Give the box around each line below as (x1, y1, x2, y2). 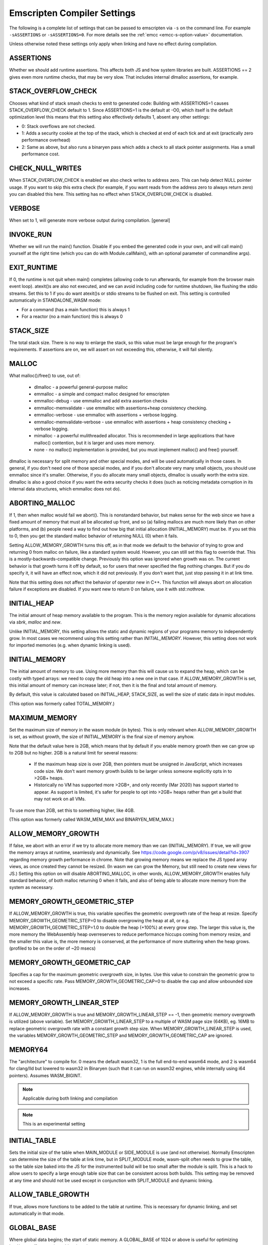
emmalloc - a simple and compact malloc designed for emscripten (34, 391, 170, 397)
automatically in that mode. (9, 1210, 65, 1216)
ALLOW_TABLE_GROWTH (9, 1190, 89, 1199)
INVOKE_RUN (9, 230, 52, 239)
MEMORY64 (9, 1045, 48, 1054)
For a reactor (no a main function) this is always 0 (21, 314, 123, 320)
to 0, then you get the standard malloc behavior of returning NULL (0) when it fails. (9, 533, 179, 539)
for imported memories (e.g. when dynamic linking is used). (9, 642, 132, 648)
